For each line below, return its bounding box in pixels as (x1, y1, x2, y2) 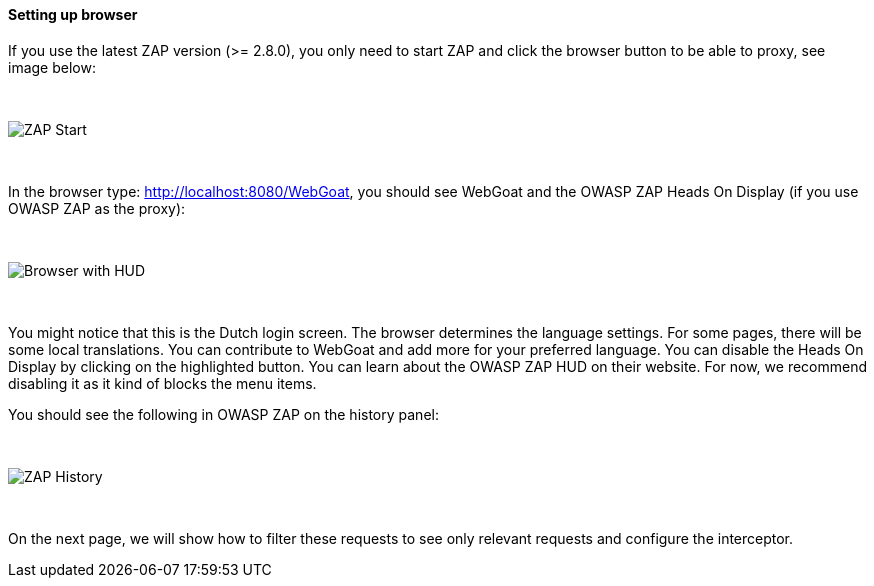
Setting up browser (8, 6, 138, 23)
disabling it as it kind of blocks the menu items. (8, 374, 317, 392)
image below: (8, 58, 96, 76)
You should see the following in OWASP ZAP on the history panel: (8, 405, 439, 423)
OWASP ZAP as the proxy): (8, 199, 186, 217)
